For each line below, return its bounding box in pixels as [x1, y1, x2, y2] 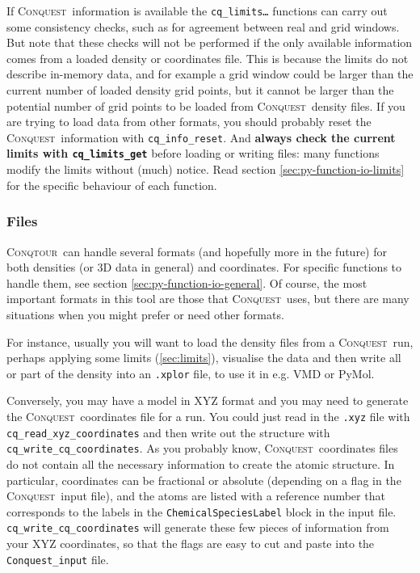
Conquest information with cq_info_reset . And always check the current [6, 129, 396, 145]
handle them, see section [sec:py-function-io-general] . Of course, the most [6, 274, 367, 291]
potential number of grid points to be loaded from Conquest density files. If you [6, 97, 405, 114]
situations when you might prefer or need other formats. [6, 305, 284, 322]
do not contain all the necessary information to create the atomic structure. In [6, 455, 395, 472]
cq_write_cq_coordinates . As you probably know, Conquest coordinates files [6, 440, 398, 457]
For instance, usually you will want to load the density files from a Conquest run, [6, 333, 414, 350]
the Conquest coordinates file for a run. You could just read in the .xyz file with [6, 407, 410, 424]
